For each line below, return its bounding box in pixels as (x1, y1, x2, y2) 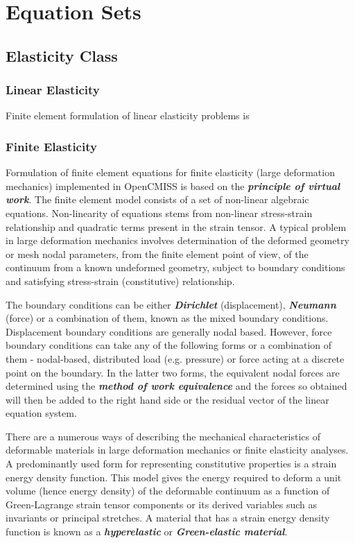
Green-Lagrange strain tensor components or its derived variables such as (6, 497, 318, 511)
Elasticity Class (6, 44, 118, 66)
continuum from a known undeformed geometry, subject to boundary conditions (6, 260, 345, 275)
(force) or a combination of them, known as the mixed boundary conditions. (6, 311, 329, 325)
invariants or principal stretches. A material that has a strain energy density (6, 510, 330, 525)
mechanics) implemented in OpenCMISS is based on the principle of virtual (6, 178, 340, 193)
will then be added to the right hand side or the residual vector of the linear (6, 392, 329, 406)
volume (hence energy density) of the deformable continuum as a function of (6, 483, 330, 498)
